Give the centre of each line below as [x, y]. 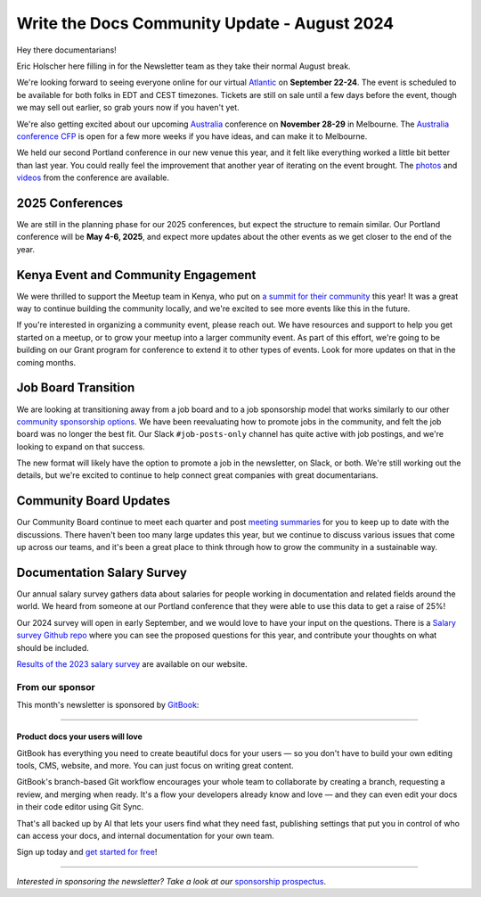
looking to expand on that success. [81, 447]
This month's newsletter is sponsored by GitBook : [108, 705]
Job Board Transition [76, 388]
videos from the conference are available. [93, 177]
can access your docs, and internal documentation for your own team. [146, 835]
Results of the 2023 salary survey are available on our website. [132, 664]
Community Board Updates [94, 501]
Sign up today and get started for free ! [87, 852]
